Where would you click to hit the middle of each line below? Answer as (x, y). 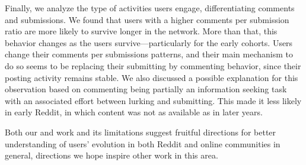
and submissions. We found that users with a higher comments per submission (147, 19)
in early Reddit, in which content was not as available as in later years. (134, 112)
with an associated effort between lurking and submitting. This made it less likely (153, 100)
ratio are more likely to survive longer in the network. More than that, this (141, 31)
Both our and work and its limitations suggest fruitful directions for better (141, 132)
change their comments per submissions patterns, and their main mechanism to (149, 54)
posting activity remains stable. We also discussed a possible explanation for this (152, 77)
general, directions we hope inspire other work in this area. (111, 155)
